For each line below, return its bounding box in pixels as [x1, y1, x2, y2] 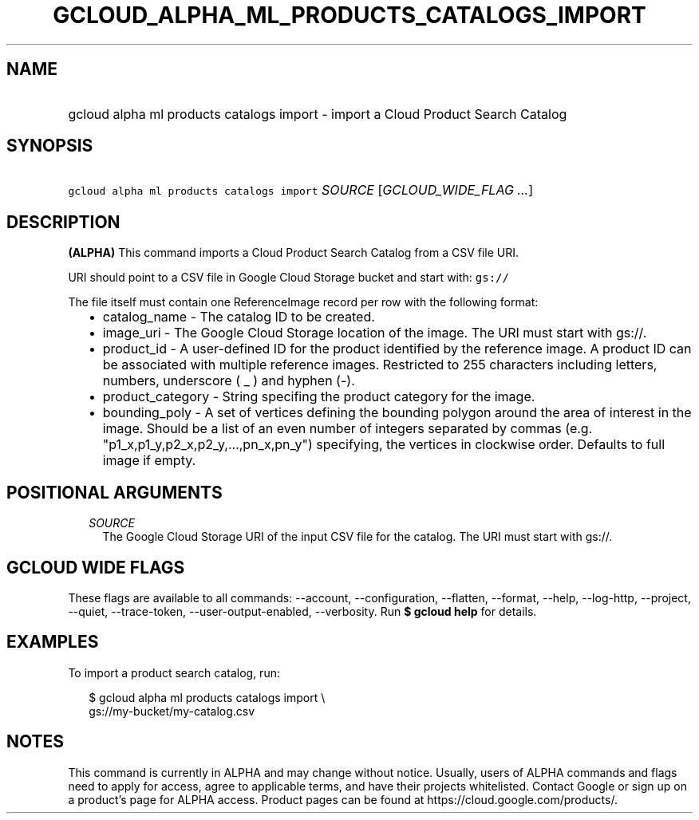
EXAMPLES [6, 632, 99, 652]
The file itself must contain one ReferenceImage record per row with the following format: [68, 295, 539, 309]
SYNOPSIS [6, 136, 93, 156]
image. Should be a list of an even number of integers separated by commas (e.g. [102, 420, 593, 437]
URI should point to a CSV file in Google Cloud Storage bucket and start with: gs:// [68, 270, 509, 285]
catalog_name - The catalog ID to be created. [102, 309, 375, 325]
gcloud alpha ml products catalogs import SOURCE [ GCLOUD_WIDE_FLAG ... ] [68, 182, 533, 199]
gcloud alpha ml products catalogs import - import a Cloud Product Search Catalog [68, 105, 567, 122]
